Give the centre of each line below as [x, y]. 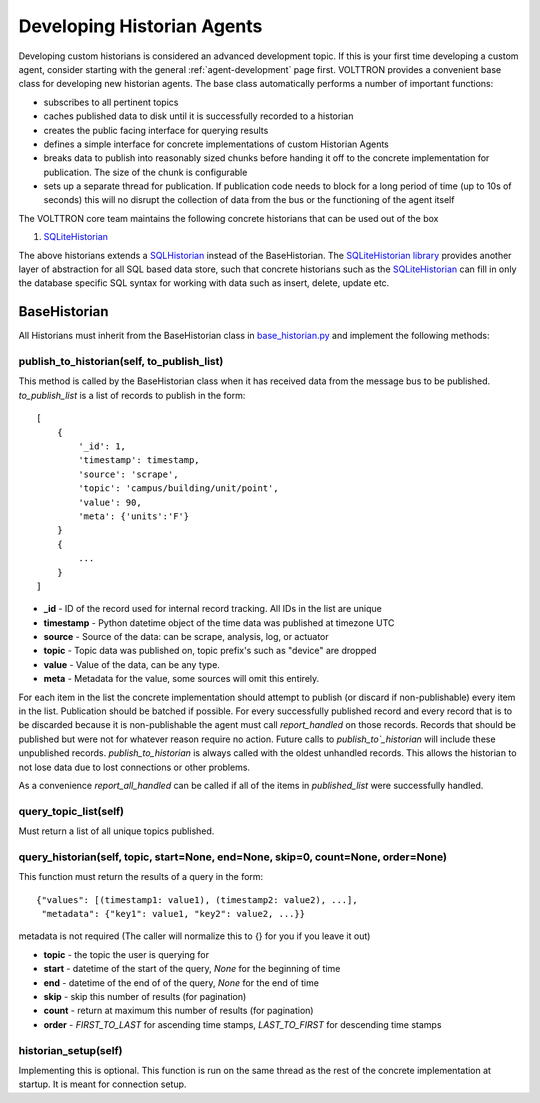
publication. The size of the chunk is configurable [145, 172]
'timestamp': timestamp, [139, 460]
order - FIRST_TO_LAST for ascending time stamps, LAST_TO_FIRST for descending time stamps [242, 1024]
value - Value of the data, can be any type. [131, 664]
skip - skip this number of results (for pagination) [145, 997]
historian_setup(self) [70, 1050]
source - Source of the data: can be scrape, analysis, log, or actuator [186, 637]
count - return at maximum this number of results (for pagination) [178, 1011]
